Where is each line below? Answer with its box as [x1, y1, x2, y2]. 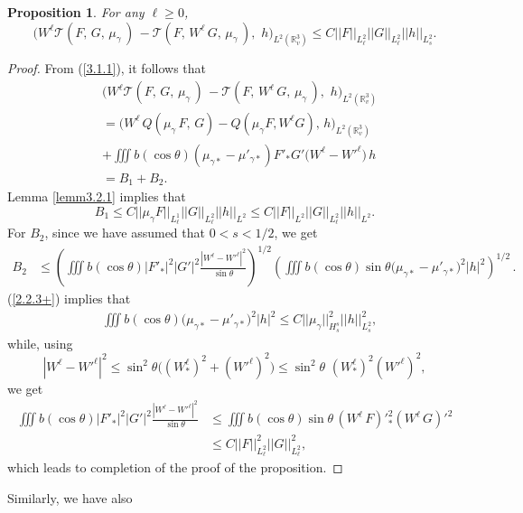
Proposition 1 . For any [7, 3, 145, 21]
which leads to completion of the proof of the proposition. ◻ [7, 457, 343, 476]
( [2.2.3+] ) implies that [7, 289, 131, 308]
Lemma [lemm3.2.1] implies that [7, 187, 186, 206]
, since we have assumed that [44, 223, 205, 242]
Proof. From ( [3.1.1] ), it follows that [7, 59, 207, 78]
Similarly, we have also [7, 488, 133, 507]
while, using [7, 333, 73, 352]
